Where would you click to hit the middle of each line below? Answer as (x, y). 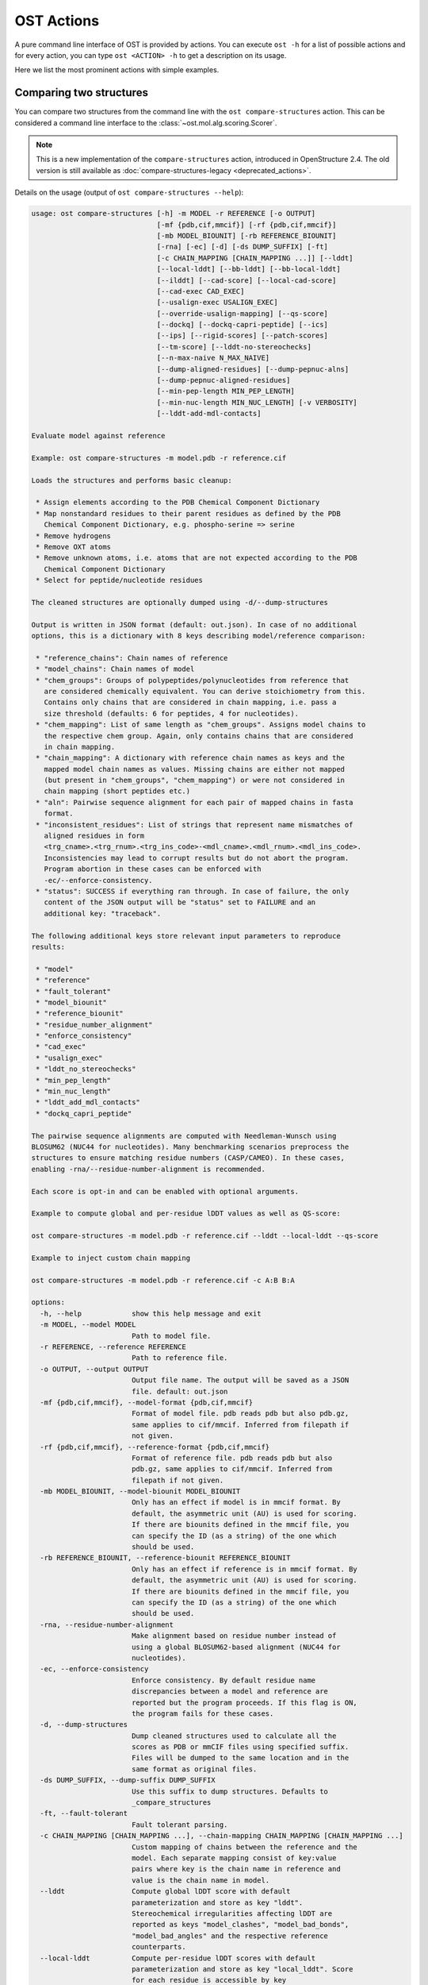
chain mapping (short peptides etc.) (117, 791)
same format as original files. (194, 1769)
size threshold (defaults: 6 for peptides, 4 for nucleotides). (172, 713)
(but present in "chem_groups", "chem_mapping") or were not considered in (194, 781)
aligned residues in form (94, 836)
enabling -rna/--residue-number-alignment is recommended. (148, 1169)
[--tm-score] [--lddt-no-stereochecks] (234, 347)
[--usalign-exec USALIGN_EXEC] (217, 303)
